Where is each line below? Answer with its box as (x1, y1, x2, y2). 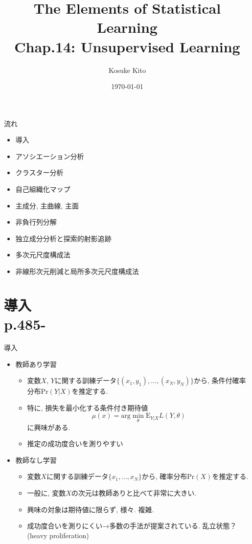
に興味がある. (27, 422, 70, 432)
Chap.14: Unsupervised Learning (14, 36, 240, 56)
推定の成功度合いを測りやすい (27, 438, 123, 449)
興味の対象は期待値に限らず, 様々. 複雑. (27, 504, 154, 514)
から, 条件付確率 (193, 375, 246, 385)
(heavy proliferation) (27, 530, 89, 540)
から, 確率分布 (141, 471, 187, 481)
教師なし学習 (15, 454, 57, 465)
